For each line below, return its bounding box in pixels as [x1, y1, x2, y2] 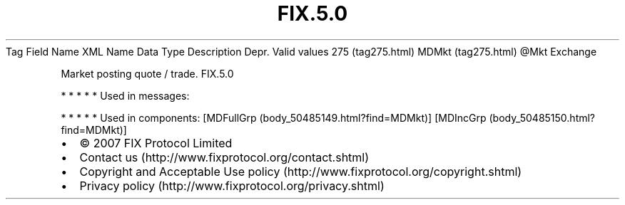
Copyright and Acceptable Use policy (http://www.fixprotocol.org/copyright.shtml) [79, 164, 522, 179]
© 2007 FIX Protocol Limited [79, 135, 233, 150]
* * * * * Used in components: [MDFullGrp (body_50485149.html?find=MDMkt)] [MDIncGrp [61, 111, 487, 124]
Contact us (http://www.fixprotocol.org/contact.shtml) [79, 149, 370, 164]
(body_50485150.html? [489, 111, 596, 124]
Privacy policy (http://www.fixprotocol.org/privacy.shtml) [79, 178, 385, 193]
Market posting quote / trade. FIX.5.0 [61, 67, 234, 80]
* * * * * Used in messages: [61, 89, 190, 102]
